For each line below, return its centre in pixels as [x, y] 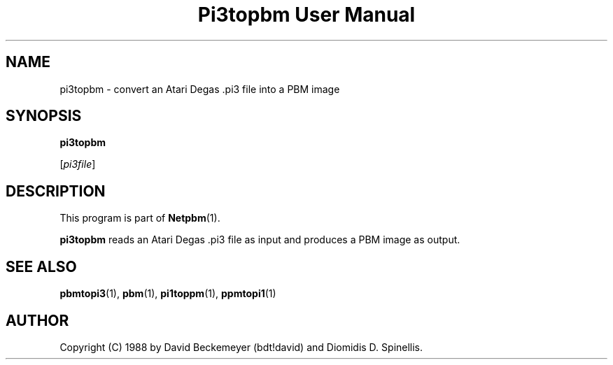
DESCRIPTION [56, 191]
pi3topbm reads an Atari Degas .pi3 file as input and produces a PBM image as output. [260, 240]
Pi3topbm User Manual [306, 15]
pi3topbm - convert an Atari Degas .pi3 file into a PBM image [200, 89]
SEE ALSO [41, 266]
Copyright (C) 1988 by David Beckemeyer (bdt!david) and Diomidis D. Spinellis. [241, 347]
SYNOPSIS [44, 116]
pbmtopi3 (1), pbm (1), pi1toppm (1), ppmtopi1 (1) [168, 294]
